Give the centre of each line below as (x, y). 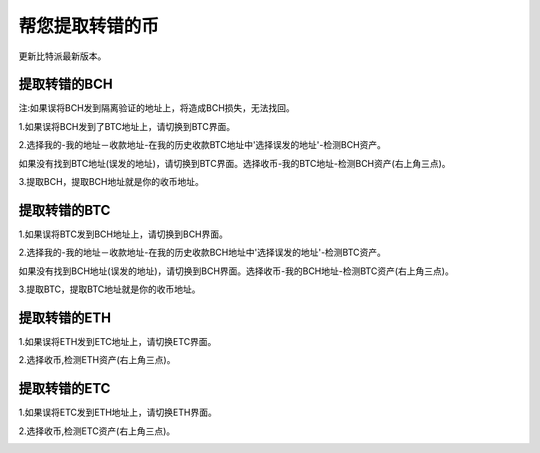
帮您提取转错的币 (89, 26)
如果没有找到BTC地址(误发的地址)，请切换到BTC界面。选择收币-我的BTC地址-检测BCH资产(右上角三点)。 (234, 163)
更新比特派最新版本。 (62, 56)
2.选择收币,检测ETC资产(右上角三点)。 (97, 431)
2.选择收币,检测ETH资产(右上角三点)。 (97, 360)
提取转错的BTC (64, 210)
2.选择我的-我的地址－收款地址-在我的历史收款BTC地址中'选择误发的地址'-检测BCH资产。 (202, 145)
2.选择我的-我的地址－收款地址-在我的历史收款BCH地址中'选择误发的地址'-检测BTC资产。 (202, 252)
